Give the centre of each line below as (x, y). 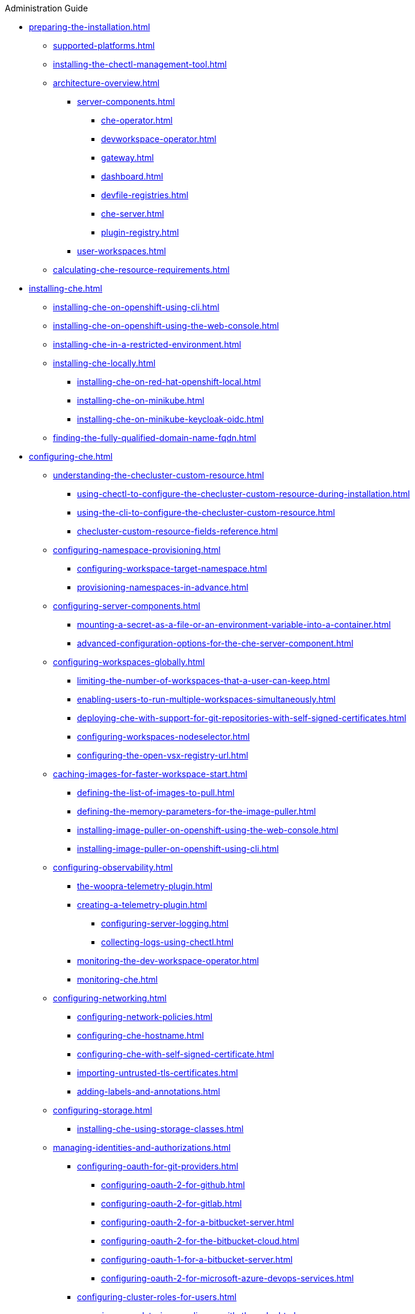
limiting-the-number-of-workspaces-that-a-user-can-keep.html (204, 680)
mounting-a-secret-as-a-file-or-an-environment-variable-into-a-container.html (234, 624)
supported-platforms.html (104, 45)
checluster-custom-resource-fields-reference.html (178, 531)
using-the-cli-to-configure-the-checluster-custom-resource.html (206, 512)
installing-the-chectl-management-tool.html (140, 64)
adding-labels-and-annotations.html (149, 1091)
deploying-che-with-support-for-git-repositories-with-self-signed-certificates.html (242, 718)
